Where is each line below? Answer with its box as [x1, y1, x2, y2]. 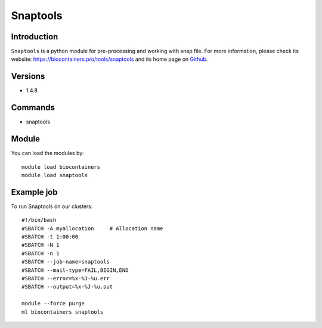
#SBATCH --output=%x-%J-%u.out [21, 283, 113, 290]
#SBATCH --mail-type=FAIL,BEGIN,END [21, 267, 129, 274]
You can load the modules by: [11, 150, 85, 157]
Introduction [11, 32, 58, 42]
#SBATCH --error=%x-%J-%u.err [21, 275, 110, 281]
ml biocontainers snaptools [21, 308, 104, 315]
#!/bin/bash [21, 216, 57, 224]
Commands [11, 103, 55, 113]
